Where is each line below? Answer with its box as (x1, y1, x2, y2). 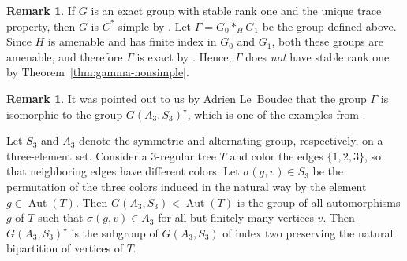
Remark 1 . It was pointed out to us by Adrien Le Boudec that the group (6, 90, 367, 106)
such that (38, 209, 84, 226)
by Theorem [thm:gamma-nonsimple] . (6, 64, 189, 80)
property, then (6, 17, 76, 34)
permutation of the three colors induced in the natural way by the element (6, 178, 367, 194)
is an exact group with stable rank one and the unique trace (91, 2, 382, 18)
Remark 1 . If (6, 2, 76, 18)
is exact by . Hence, (136, 48, 232, 64)
